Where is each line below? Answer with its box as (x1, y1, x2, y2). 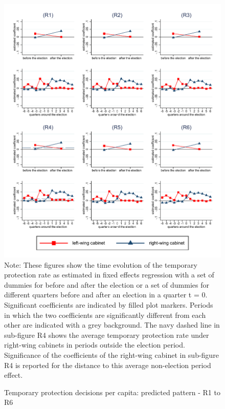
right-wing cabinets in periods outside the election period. (4, 339, 185, 350)
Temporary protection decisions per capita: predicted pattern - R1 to (4, 386, 220, 397)
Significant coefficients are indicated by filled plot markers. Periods (4, 299, 213, 310)
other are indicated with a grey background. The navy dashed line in (4, 319, 220, 330)
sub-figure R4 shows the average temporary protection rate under (4, 329, 209, 340)
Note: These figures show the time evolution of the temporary (4, 259, 197, 270)
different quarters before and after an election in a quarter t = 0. (4, 289, 208, 300)
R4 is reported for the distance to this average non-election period (4, 359, 211, 370)
